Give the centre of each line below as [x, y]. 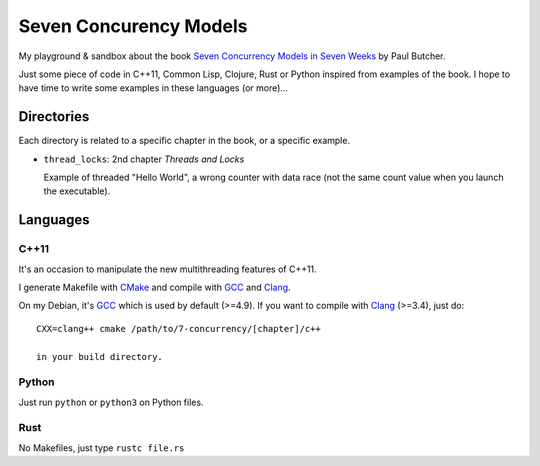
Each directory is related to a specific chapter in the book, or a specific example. [184, 141]
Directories [54, 116]
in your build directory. [100, 356]
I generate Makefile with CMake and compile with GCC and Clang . [154, 287]
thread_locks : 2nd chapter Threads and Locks [144, 159]
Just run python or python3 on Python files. [111, 402]
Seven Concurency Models [133, 26]
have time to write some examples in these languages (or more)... [153, 88]
